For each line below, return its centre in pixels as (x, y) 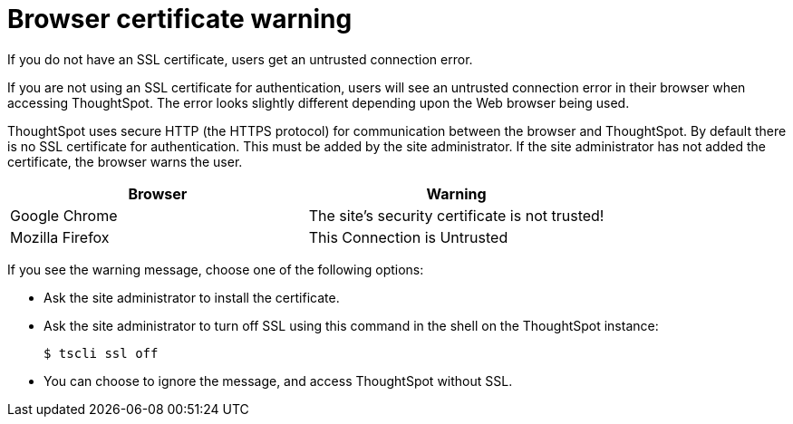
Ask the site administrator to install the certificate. (192, 297)
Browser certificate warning (180, 19)
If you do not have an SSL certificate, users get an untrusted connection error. (240, 59)
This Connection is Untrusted (408, 237)
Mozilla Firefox (60, 237)
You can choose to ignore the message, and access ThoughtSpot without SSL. (278, 381)
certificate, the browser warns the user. (125, 161)
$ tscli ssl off (101, 353)
